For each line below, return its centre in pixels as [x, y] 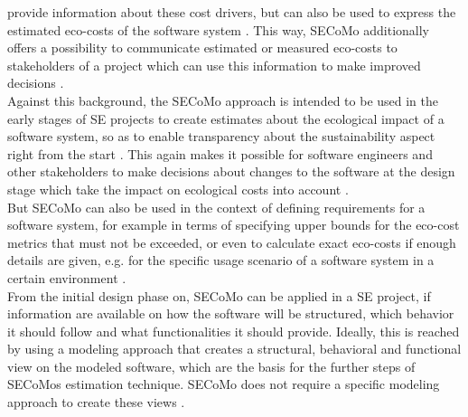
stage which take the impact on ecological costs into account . [178, 189]
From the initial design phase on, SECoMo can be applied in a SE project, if [219, 295]
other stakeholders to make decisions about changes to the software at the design [231, 171]
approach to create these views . [96, 402]
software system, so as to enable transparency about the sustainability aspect [221, 136]
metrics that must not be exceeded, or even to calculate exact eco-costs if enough [232, 242]
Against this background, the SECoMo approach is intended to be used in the [223, 100]
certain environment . [67, 277]
